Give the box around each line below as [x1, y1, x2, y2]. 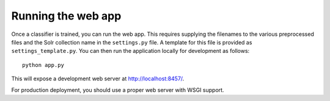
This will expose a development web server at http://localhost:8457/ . [11, 75, 185, 82]
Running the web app [11, 9, 122, 23]
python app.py [22, 61, 64, 68]
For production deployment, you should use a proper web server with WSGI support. [11, 86, 224, 94]
